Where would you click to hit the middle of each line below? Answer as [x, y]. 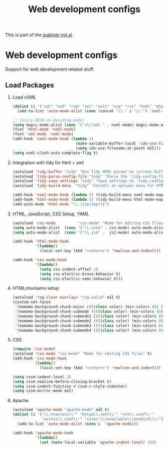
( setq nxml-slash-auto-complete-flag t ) [55, 153]
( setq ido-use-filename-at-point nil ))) [118, 148]
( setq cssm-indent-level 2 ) [42, 377]
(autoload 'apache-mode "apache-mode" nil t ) [61, 410]
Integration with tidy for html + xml [48, 163]
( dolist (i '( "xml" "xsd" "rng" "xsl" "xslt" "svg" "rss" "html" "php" [89, 106]
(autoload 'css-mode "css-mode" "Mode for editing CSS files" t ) [82, 354]
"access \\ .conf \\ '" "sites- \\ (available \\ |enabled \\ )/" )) [104, 419]
